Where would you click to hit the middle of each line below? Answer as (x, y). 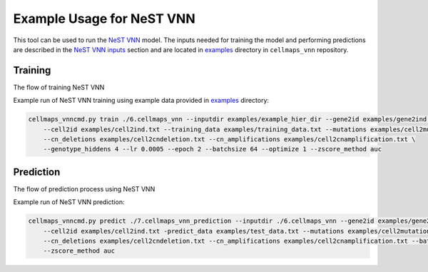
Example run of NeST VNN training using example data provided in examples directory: (141, 101)
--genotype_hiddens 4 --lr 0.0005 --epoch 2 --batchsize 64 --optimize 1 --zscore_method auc (212, 149)
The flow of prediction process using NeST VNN (84, 188)
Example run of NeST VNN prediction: (69, 202)
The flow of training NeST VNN (59, 87)
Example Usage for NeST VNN (104, 19)
